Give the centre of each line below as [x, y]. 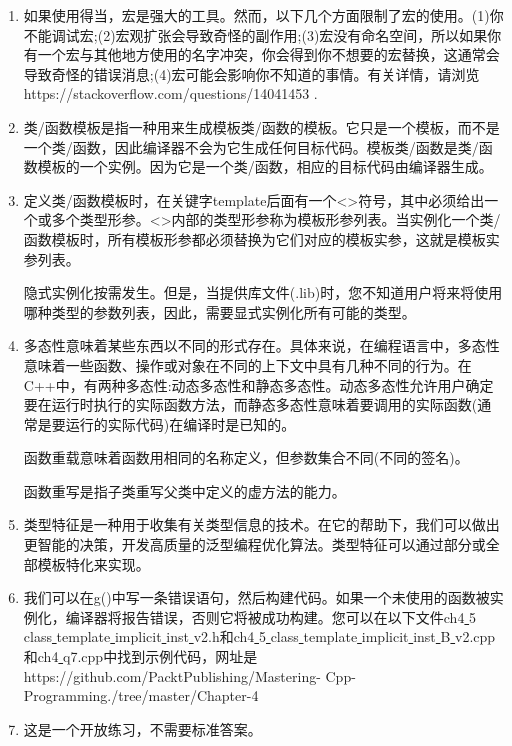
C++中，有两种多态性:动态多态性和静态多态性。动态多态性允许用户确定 [258, 384]
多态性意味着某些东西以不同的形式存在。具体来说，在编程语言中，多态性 [261, 345]
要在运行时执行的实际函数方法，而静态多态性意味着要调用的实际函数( [250, 404]
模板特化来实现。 [93, 563]
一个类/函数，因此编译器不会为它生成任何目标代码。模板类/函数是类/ [251, 146]
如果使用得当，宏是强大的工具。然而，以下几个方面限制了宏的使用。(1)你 [263, 15]
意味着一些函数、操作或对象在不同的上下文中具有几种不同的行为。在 [247, 364]
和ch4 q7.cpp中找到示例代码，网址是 [140, 656]
